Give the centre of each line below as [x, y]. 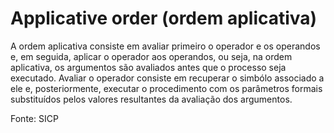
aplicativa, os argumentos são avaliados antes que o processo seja [148, 67]
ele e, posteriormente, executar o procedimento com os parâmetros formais [166, 88]
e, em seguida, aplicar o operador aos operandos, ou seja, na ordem [151, 56]
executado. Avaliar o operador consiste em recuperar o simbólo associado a [167, 78]
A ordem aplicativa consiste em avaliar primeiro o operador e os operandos [165, 46]
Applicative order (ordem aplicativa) [164, 18]
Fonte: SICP [34, 118]
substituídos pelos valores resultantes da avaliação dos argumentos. [151, 99]
